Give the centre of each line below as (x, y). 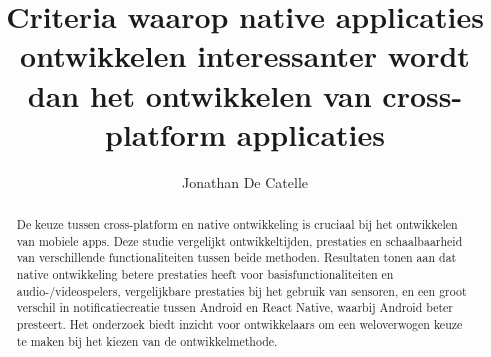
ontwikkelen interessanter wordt (245, 55)
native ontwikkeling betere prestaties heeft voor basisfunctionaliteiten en (205, 274)
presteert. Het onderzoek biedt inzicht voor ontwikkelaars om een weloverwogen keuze (239, 324)
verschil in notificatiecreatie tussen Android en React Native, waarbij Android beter (235, 307)
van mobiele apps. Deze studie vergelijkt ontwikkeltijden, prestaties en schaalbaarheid (239, 240)
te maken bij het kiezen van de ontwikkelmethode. (147, 340)
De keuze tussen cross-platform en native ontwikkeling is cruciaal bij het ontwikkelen (237, 224)
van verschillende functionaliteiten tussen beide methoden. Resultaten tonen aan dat (236, 257)
